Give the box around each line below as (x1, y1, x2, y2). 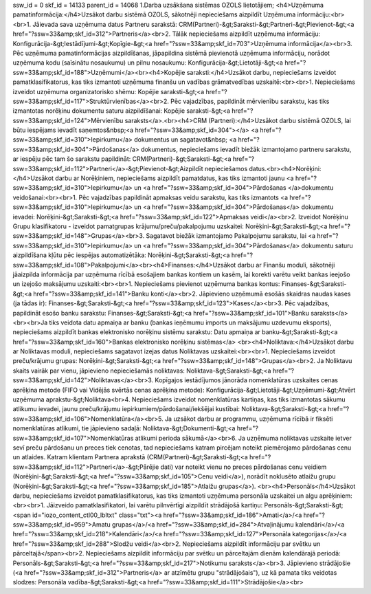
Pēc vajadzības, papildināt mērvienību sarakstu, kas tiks (170, 97, 330, 105)
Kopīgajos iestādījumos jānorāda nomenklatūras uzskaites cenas (155, 376, 338, 384)
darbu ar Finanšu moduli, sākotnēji (237, 261, 335, 269)
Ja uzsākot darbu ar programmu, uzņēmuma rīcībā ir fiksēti (165, 415, 333, 423)
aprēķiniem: (319, 492, 353, 500)
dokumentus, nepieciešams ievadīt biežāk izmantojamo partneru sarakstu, (141, 145, 352, 153)
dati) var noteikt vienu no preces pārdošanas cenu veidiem (160, 463, 327, 471)
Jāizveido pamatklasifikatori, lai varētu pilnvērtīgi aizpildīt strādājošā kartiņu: (46, 501, 263, 509)
